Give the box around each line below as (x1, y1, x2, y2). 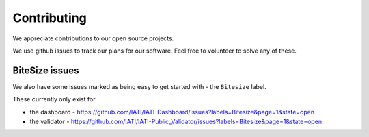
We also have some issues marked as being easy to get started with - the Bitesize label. (12, 82, 266, 90)
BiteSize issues (12, 64, 79, 76)
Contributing (12, 10, 87, 25)
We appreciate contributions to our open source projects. (12, 34, 174, 42)
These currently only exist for (12, 95, 96, 103)
